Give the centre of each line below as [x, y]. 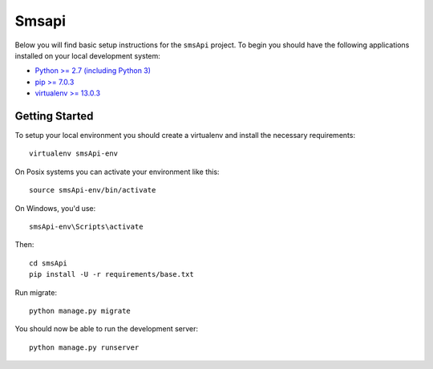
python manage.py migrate [80, 310]
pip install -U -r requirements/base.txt [111, 274]
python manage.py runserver [84, 347]
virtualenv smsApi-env [74, 154]
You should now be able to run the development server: [107, 329]
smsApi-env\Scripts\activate [86, 226]
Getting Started [54, 116]
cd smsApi [48, 263]
